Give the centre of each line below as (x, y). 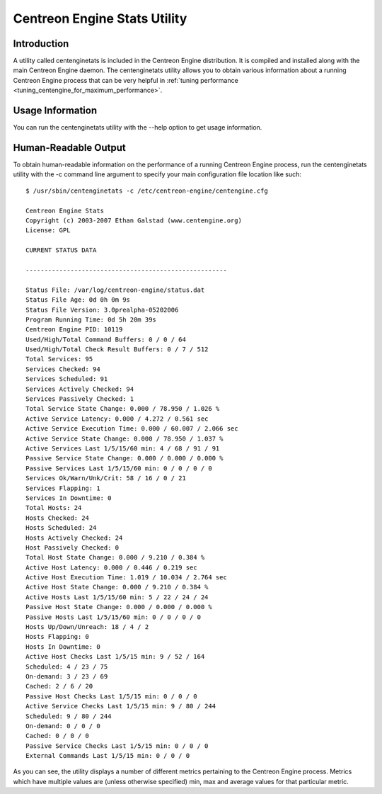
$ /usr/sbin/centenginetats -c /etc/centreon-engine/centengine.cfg (147, 191)
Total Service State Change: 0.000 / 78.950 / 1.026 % (123, 409)
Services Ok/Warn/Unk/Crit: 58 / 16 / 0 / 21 (106, 478)
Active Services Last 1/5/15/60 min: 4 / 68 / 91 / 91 (123, 448)
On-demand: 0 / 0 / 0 (63, 726)
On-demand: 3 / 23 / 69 (67, 676)
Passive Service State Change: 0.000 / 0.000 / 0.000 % (125, 458)
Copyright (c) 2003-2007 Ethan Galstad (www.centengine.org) (134, 221)
